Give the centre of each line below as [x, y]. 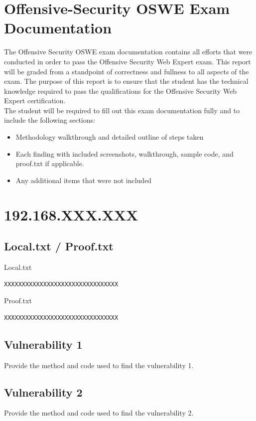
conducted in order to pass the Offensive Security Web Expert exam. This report [128, 61]
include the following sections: [50, 120]
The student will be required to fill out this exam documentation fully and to [122, 110]
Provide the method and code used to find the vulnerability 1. [99, 365]
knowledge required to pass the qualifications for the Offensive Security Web [121, 91]
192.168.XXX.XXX [71, 214]
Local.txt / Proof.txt [59, 246]
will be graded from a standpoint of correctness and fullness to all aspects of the [127, 71]
